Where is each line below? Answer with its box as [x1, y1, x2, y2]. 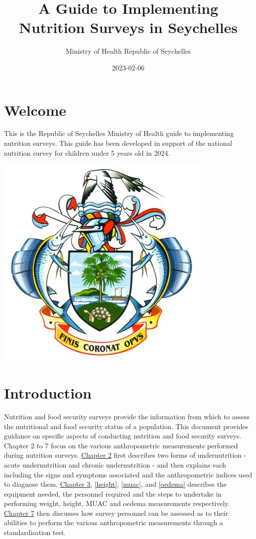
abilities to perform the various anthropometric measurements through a [4, 517, 223, 528]
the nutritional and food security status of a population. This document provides [4, 421, 249, 431]
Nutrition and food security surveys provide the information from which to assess [4, 411, 250, 421]
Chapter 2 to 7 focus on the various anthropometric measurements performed [4, 440, 238, 450]
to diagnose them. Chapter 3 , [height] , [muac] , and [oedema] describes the [4, 479, 227, 489]
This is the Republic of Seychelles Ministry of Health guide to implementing [4, 128, 234, 138]
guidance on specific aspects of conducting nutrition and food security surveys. [4, 431, 242, 441]
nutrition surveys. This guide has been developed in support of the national [4, 138, 232, 148]
